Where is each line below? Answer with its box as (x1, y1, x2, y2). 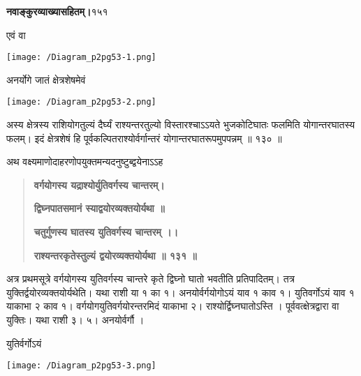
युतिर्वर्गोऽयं (6, 336, 42, 350)
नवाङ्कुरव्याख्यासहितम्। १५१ (6, 4, 108, 18)
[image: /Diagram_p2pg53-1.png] (6, 52, 156, 63)
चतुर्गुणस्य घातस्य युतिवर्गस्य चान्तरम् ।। (34, 225, 179, 239)
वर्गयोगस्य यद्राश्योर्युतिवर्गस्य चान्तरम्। (34, 177, 165, 192)
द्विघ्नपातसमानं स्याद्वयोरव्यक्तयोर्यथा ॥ (34, 201, 165, 216)
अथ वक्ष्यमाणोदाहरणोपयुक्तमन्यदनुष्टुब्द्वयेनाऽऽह (6, 154, 163, 169)
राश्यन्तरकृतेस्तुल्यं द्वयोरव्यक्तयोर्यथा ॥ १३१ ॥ (34, 248, 197, 262)
